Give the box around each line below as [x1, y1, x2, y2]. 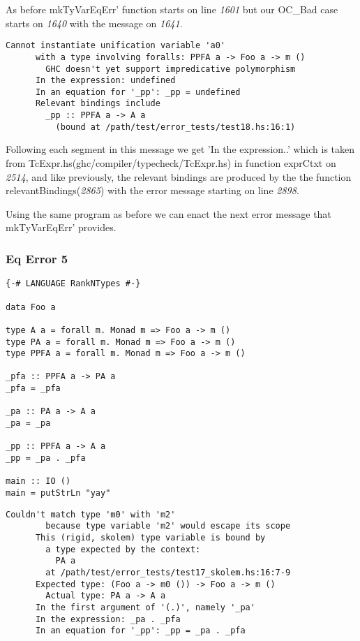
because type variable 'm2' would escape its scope [45, 521, 291, 531]
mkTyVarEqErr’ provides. [6, 220, 117, 235]
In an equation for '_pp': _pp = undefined [35, 87, 241, 97]
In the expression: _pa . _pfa [35, 614, 181, 624]
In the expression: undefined [35, 75, 176, 86]
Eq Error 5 [6, 249, 68, 267]
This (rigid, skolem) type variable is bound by [35, 533, 266, 543]
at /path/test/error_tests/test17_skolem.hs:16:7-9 [45, 567, 291, 577]
